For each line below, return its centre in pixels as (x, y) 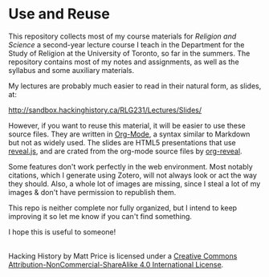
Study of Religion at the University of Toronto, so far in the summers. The (129, 53)
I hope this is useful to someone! (62, 232)
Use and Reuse (59, 14)
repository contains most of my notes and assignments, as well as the (124, 62)
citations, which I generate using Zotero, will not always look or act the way (132, 175)
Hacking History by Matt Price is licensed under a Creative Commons (123, 256)
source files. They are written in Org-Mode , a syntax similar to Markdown (129, 134)
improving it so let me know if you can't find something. (100, 216)
